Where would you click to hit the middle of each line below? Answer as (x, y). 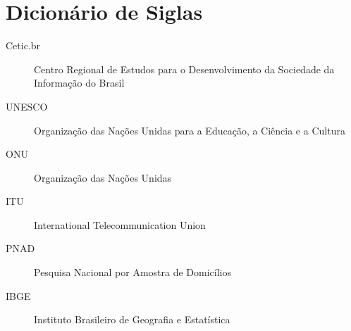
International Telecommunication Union (120, 224)
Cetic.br (23, 45)
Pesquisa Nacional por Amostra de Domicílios (133, 272)
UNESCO (27, 106)
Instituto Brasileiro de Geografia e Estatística (132, 319)
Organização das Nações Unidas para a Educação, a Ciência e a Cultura (190, 130)
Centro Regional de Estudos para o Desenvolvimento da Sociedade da (184, 69)
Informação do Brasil (79, 83)
